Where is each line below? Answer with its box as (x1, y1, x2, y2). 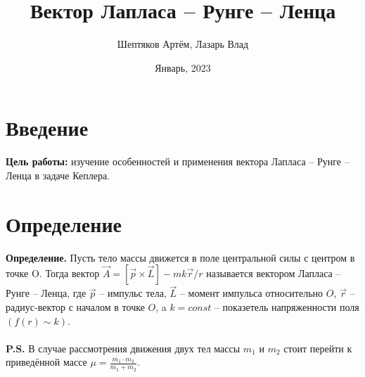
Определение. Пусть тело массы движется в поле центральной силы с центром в (6, 250, 355, 264)
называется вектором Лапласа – (206, 266, 341, 281)
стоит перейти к (283, 340, 352, 355)
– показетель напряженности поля (214, 299, 359, 314)
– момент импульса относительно (179, 286, 324, 300)
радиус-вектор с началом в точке (6, 299, 145, 314)
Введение (6, 113, 89, 142)
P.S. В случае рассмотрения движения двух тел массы (6, 340, 241, 355)
